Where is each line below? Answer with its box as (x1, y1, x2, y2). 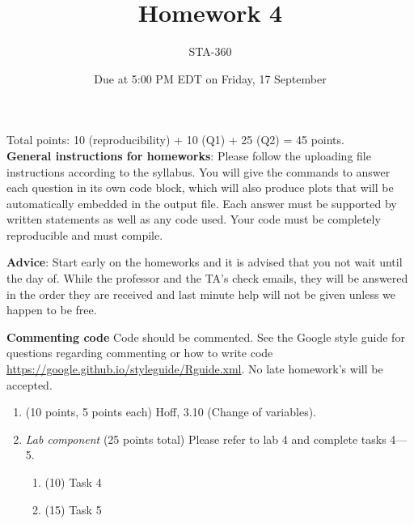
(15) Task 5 (44, 501, 102, 518)
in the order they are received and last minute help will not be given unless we (6, 285, 396, 302)
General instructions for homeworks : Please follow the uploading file (6, 147, 371, 164)
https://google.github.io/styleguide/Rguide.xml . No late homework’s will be (6, 360, 383, 377)
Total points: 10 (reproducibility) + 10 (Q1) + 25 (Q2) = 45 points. (6, 131, 344, 148)
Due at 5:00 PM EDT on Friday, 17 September (94, 70, 327, 87)
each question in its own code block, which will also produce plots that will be (6, 179, 394, 196)
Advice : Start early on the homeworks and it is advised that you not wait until (6, 253, 403, 271)
